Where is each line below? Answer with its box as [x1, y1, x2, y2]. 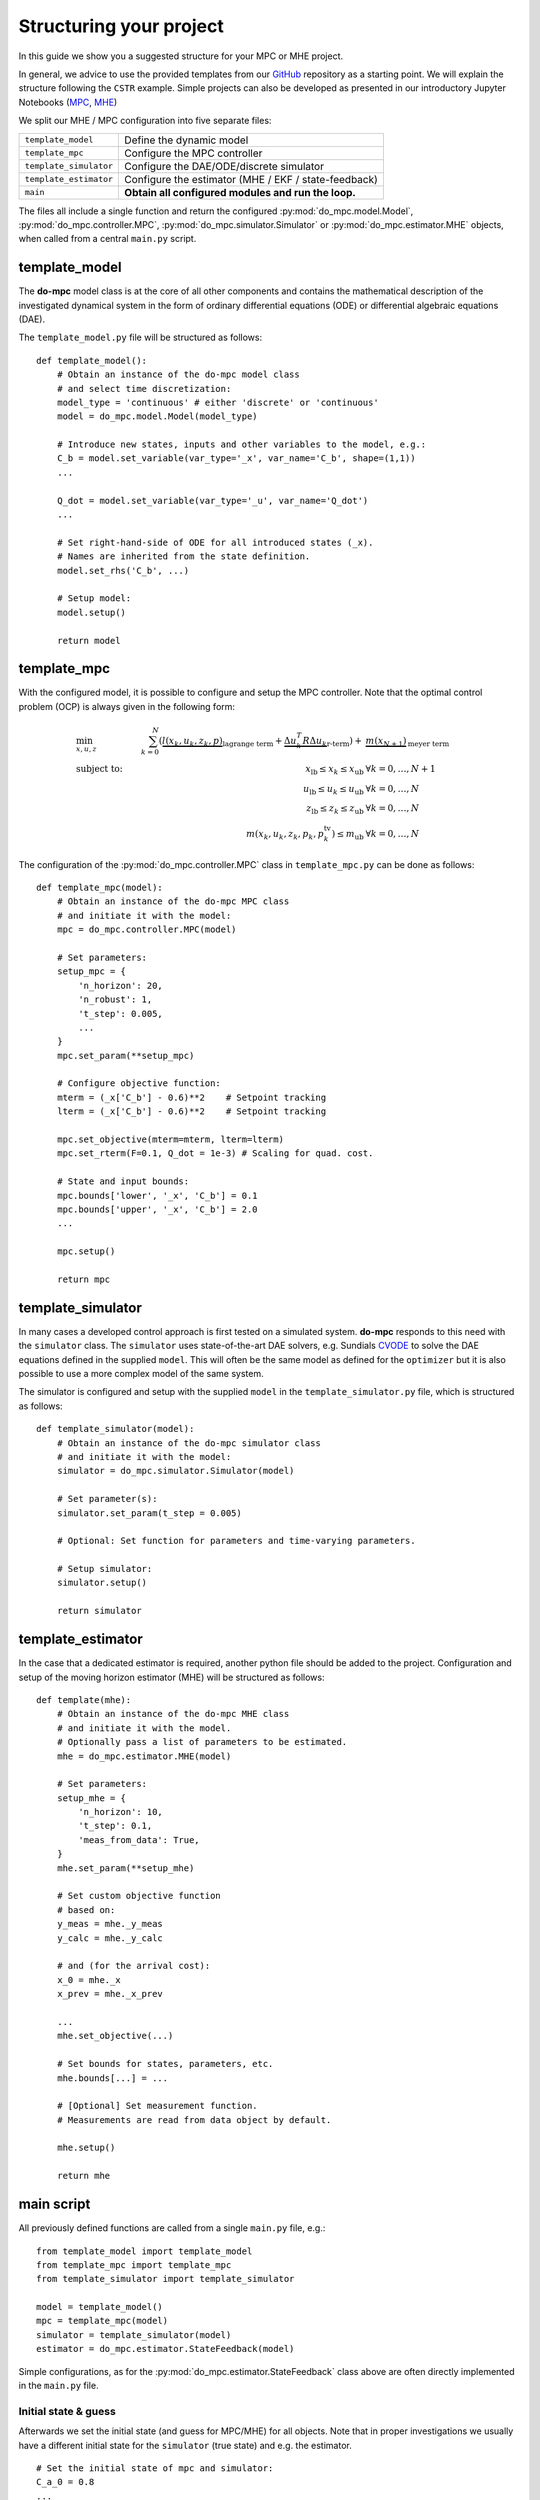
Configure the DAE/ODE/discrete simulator [124, 159, 325, 173]
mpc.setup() [56, 1246, 116, 1257]
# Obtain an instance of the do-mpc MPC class [56, 896, 290, 907]
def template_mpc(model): [36, 882, 164, 893]
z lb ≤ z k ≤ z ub [306, 803, 364, 817]
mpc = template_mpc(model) [36, 2315, 169, 2327]
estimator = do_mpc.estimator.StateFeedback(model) [36, 2343, 295, 2355]
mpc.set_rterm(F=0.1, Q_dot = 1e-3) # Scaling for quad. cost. [56, 1148, 374, 1159]
